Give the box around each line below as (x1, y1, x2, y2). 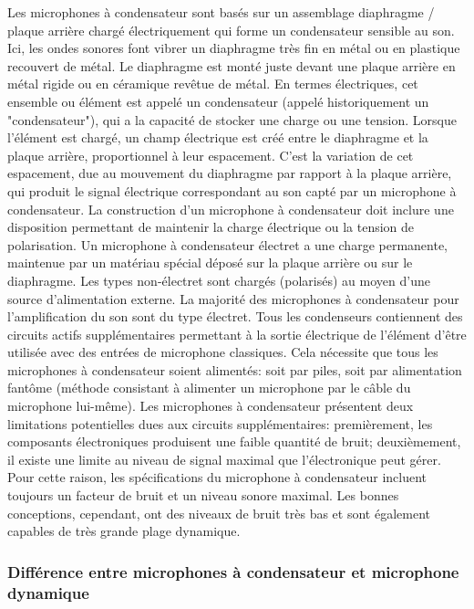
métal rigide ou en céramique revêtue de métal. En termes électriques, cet (7, 74, 418, 93)
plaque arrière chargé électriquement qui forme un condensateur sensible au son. (7, 20, 455, 39)
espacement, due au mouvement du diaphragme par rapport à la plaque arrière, (7, 163, 452, 183)
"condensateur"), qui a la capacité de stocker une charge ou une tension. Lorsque (7, 110, 457, 129)
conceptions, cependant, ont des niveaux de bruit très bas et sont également (7, 503, 430, 522)
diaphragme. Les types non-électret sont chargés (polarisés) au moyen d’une (7, 270, 430, 289)
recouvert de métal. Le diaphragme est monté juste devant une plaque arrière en (7, 56, 456, 75)
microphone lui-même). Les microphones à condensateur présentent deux (7, 396, 414, 415)
